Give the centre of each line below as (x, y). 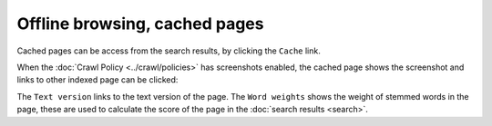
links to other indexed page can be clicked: (97, 80)
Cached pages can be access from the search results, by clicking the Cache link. (169, 51)
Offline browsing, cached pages (140, 24)
